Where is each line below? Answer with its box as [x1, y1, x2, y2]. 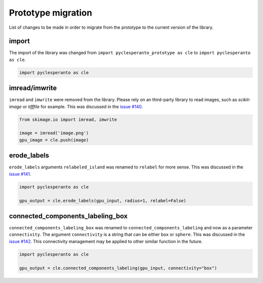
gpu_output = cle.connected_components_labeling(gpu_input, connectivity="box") [19, 265, 217, 271]
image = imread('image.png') [19, 130, 89, 136]
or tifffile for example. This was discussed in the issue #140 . [22, 103, 143, 109]
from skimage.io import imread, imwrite [19, 117, 117, 122]
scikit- [238, 97, 251, 102]
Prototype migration [9, 7, 93, 18]
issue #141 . [9, 171, 31, 177]
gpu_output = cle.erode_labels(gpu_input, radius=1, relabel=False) [19, 198, 187, 203]
